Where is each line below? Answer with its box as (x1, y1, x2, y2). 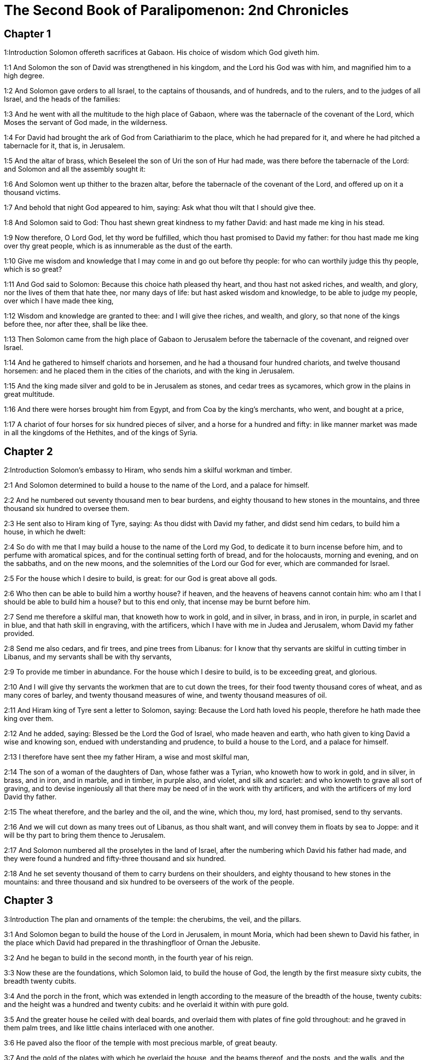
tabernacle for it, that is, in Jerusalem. (4, 141, 125, 150)
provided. (4, 629, 35, 638)
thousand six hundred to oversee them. (4, 504, 129, 513)
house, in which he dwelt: (4, 528, 86, 536)
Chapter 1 (4, 27, 51, 40)
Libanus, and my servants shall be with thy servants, (4, 653, 172, 661)
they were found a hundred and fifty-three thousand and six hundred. (4, 854, 226, 863)
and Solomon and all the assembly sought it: (4, 165, 146, 174)
